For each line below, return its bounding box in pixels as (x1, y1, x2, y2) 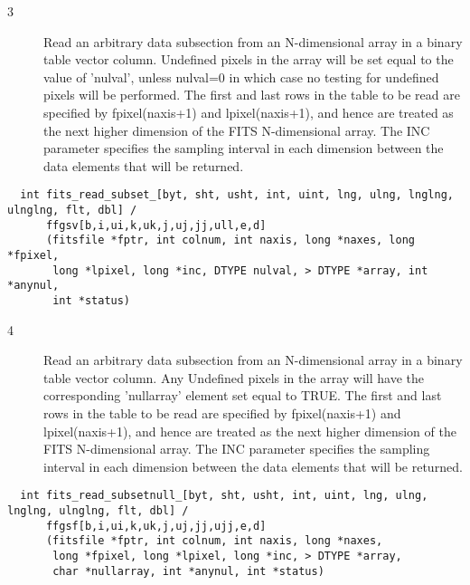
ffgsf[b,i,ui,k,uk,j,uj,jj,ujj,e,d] (45, 519, 267, 532)
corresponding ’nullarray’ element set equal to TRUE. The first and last (43, 386, 442, 405)
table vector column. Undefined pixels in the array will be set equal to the (43, 50, 454, 69)
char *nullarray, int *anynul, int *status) (52, 564, 324, 578)
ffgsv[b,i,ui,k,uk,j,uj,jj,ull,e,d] (45, 218, 267, 232)
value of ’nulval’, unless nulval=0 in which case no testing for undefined (43, 67, 439, 86)
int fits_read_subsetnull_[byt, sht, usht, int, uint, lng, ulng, (20, 489, 428, 503)
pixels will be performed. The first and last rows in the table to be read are (43, 85, 460, 104)
